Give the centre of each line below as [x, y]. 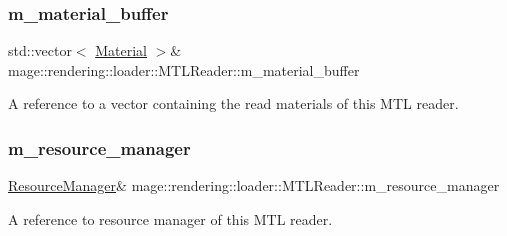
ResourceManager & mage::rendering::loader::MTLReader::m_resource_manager [254, 185]
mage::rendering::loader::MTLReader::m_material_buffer [184, 69]
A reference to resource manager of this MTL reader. [170, 218]
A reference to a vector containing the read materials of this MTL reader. [233, 103]
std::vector [40, 50]
